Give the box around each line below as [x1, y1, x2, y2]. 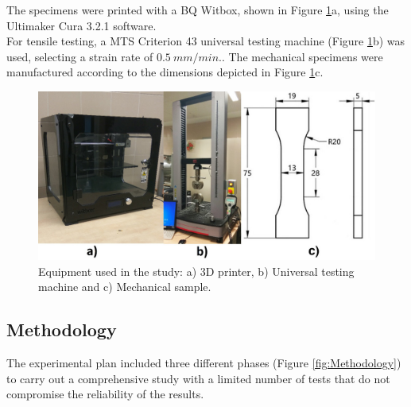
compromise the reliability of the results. [6, 386, 204, 402]
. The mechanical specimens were [221, 48, 383, 64]
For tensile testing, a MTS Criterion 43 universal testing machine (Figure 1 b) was [6, 33, 405, 49]
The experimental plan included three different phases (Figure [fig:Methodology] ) [6, 354, 401, 370]
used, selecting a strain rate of [6, 48, 153, 64]
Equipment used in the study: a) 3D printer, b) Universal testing [38, 262, 355, 279]
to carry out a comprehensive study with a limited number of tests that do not [6, 370, 390, 386]
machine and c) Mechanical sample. [38, 278, 211, 295]
